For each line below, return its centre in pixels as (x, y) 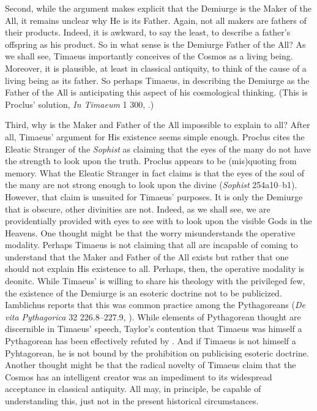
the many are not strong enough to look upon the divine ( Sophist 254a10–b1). (151, 185)
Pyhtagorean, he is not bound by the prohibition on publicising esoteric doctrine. (157, 353)
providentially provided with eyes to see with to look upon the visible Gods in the (158, 221)
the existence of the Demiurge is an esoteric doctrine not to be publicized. (144, 292)
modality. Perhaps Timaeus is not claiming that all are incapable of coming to (151, 245)
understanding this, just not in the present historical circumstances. (132, 401)
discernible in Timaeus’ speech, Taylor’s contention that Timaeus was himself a (154, 329)
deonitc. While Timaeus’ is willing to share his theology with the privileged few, (155, 281)
